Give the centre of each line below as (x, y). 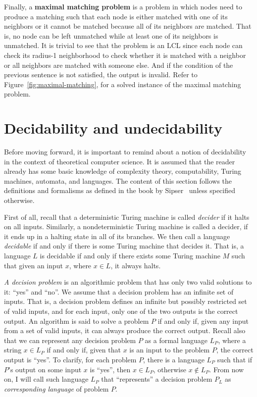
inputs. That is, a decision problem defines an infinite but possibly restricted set (126, 301)
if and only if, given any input (203, 321)
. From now (227, 369)
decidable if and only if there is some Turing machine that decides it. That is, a (124, 246)
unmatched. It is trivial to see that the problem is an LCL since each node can (123, 45)
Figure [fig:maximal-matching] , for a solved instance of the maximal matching (123, 84)
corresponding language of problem (56, 388)
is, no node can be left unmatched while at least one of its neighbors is (111, 35)
